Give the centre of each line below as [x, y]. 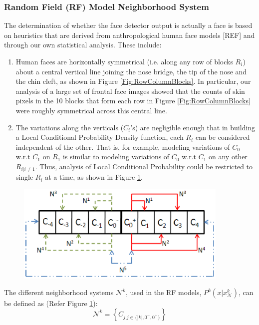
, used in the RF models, [163, 292]
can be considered [223, 137]
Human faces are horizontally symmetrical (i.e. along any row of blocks [124, 61]
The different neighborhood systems [59, 292]
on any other [228, 157]
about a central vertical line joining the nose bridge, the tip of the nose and [131, 71]
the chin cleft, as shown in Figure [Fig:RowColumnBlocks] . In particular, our [133, 81]
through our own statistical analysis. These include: [83, 45]
